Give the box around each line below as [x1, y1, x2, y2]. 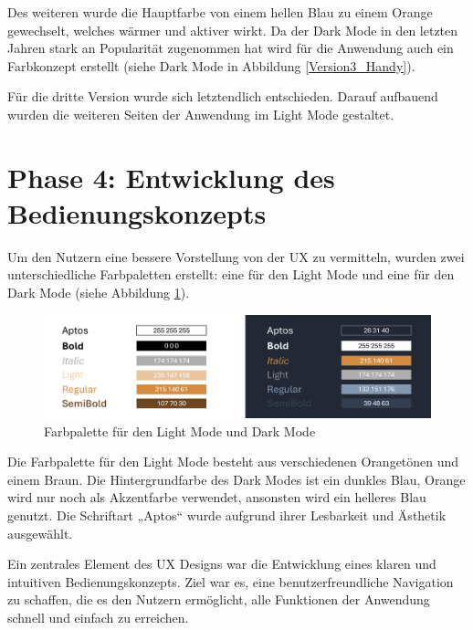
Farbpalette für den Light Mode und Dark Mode [44, 421, 316, 440]
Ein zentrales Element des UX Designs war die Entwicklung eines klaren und [7, 554, 436, 573]
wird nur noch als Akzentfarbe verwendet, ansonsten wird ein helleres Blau [7, 488, 426, 507]
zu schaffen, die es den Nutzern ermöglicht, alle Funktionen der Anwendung [7, 590, 430, 609]
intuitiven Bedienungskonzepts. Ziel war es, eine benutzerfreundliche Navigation [7, 572, 454, 591]
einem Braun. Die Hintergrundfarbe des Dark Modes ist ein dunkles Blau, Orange [7, 469, 466, 488]
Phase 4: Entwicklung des [7, 158, 335, 195]
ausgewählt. [7, 523, 73, 542]
